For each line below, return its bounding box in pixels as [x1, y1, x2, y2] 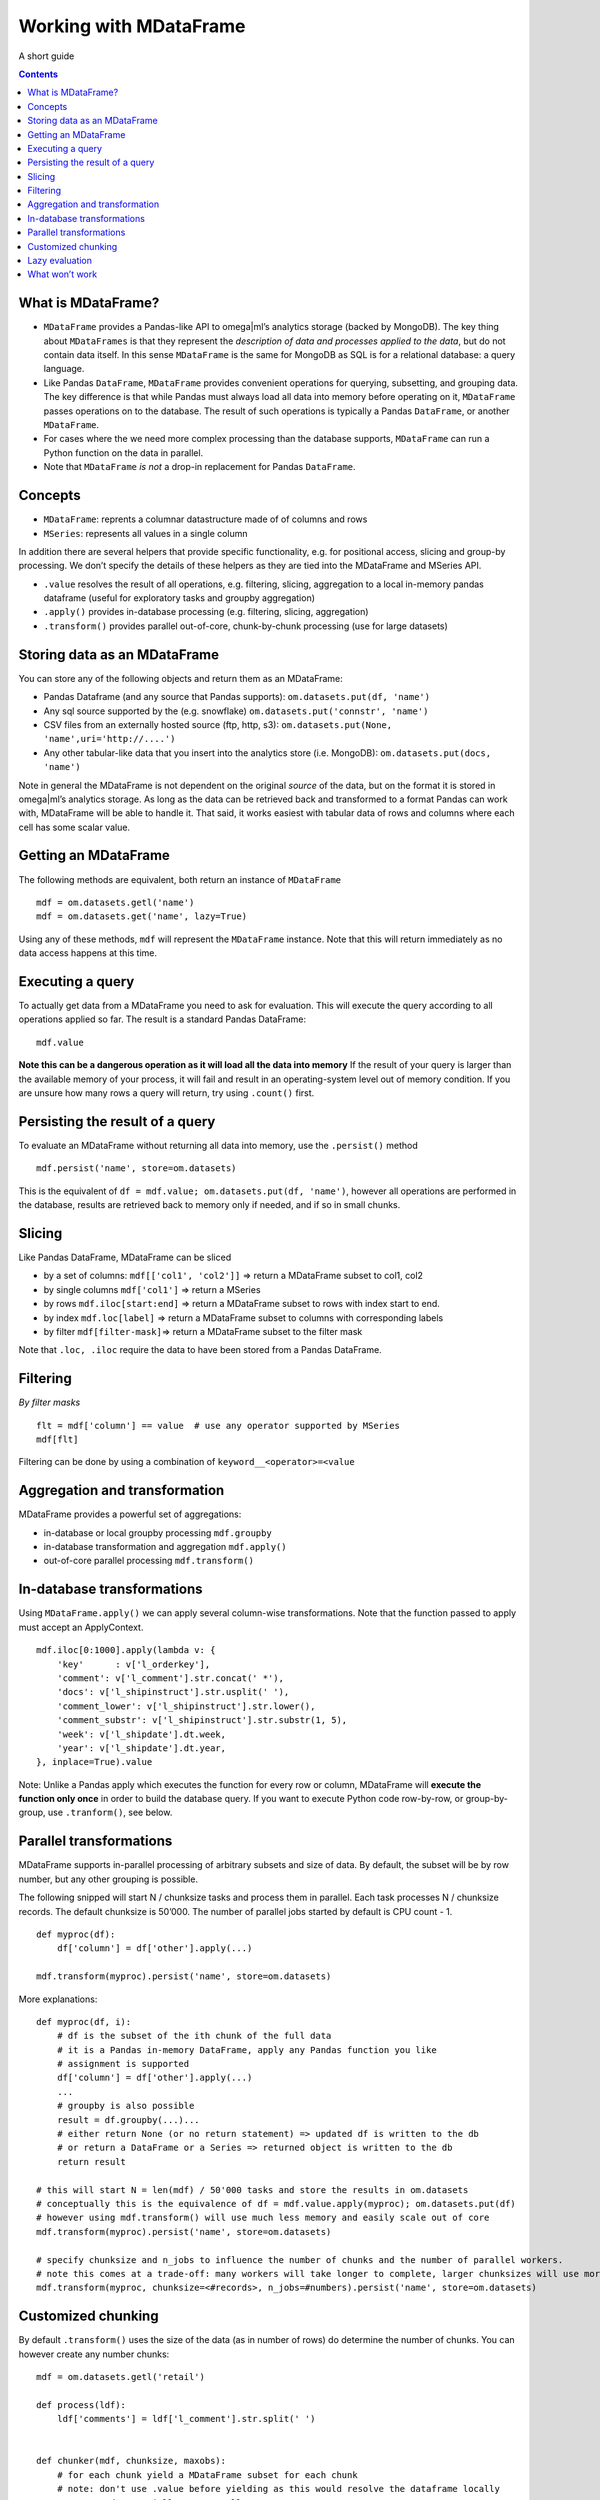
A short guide [18, 50, 75, 62]
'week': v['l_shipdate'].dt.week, [56, 1728, 227, 1740]
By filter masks [18, 1396, 81, 1409]
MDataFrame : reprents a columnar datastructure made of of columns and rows [43, 513, 368, 525]
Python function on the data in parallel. [43, 446, 204, 459]
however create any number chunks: [18, 2348, 170, 2360]
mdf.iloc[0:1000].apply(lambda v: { [36, 1645, 216, 1656]
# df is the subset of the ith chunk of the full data [56, 2030, 332, 2042]
